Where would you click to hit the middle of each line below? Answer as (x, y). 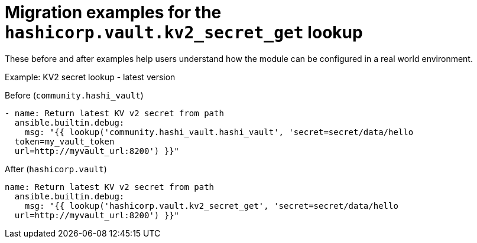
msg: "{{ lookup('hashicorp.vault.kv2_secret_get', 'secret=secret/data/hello (211, 206)
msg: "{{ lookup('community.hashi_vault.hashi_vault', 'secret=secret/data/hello (219, 132)
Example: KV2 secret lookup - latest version (90, 77)
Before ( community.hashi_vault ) (74, 95)
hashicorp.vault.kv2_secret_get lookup (184, 32)
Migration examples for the (113, 12)
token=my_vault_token (64, 141)
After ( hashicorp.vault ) (56, 169)
